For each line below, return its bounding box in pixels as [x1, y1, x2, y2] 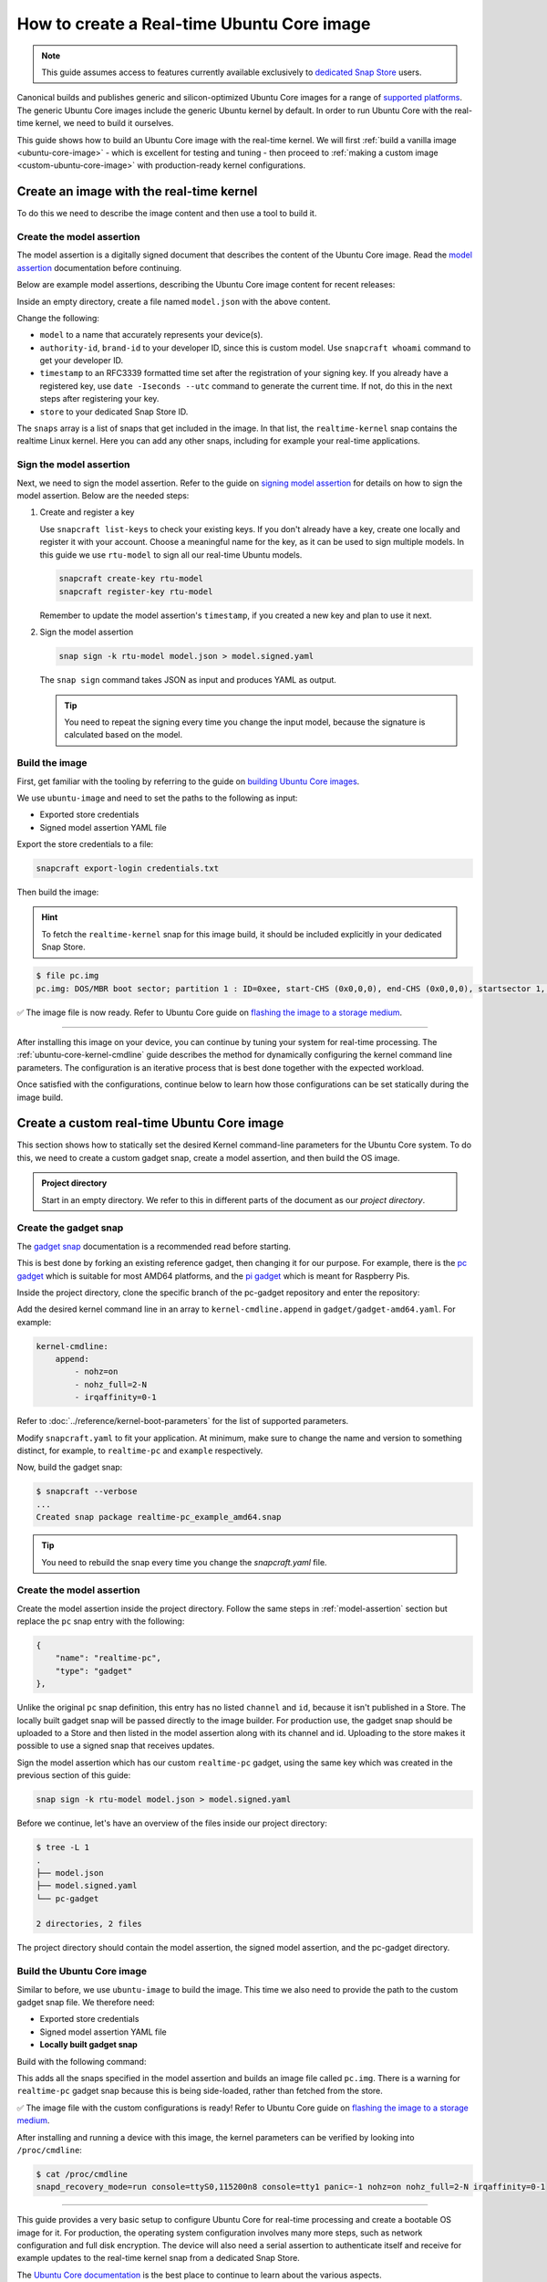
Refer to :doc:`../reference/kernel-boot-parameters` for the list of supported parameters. [16, 1416, 349, 1427]
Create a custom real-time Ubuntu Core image [16, 1115, 284, 1131]
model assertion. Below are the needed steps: [16, 489, 190, 501]
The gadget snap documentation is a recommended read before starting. [16, 1240, 292, 1251]
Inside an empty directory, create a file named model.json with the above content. [16, 296, 331, 307]
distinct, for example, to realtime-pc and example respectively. [16, 1445, 263, 1456]
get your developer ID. [39, 355, 123, 366]
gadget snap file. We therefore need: [16, 1997, 155, 2007]
